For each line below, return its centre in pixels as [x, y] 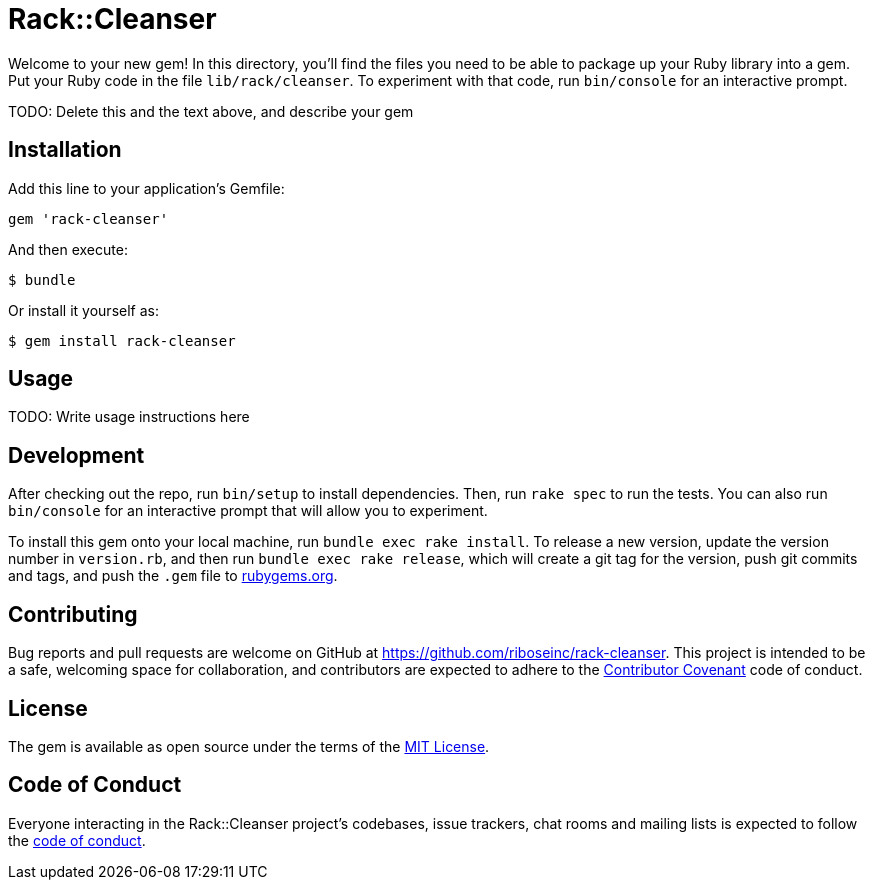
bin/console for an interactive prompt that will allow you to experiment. [248, 511]
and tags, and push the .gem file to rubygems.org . [173, 576]
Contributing [73, 614]
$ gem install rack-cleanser [122, 340]
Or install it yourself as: [83, 310]
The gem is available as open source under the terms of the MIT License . [249, 746]
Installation [65, 150]
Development [76, 455]
